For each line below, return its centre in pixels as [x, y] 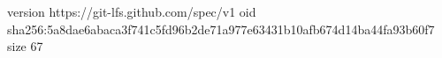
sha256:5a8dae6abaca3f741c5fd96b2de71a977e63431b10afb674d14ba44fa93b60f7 [221, 29]
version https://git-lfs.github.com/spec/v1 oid [132, 11]
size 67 [25, 46]
